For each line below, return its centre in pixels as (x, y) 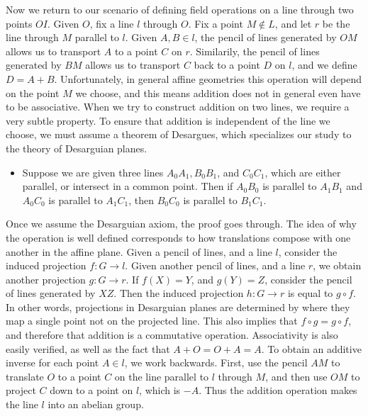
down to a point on (91, 390)
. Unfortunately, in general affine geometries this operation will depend (208, 78)
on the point (33, 92)
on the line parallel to (162, 376)
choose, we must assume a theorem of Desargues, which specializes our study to (179, 134)
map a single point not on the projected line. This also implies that (152, 321)
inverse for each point (52, 362)
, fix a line (112, 23)
